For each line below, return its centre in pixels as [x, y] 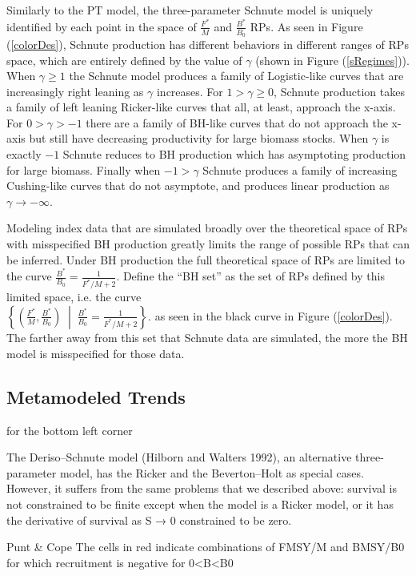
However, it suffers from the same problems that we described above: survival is [202, 488]
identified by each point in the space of [102, 26]
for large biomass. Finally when [84, 169]
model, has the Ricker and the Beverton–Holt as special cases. [212, 472]
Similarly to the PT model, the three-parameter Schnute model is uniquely [190, 10]
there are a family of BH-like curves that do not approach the [237, 122]
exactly [24, 154]
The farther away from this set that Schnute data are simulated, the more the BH [207, 338]
